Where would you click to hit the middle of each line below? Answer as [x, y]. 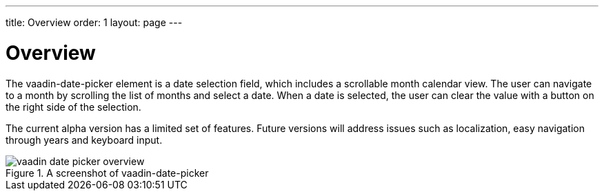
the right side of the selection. [73, 107]
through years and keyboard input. [84, 140]
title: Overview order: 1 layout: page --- [94, 22]
